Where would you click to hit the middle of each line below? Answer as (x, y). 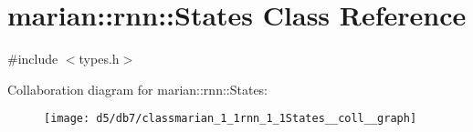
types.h (99, 59)
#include (33, 59)
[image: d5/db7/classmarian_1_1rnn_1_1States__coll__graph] (231, 119)
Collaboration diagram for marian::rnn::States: (138, 89)
